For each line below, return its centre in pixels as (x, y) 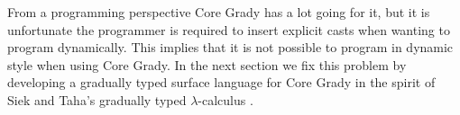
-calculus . (225, 99)
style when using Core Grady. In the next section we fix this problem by (207, 64)
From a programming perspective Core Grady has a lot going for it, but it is (219, 12)
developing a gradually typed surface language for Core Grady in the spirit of (221, 82)
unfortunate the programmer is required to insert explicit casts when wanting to (229, 29)
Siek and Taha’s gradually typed (97, 99)
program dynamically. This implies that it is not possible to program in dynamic (230, 47)
